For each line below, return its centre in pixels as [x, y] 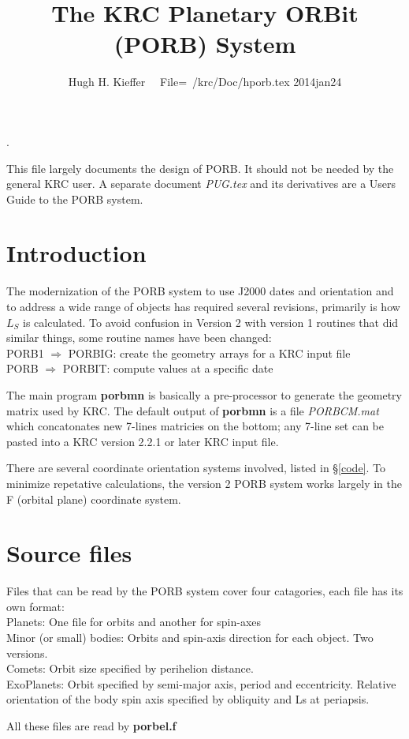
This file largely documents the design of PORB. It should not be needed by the [200, 168]
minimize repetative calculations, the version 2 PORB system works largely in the [204, 483]
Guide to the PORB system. [75, 199]
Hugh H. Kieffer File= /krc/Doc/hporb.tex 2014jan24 [205, 82]
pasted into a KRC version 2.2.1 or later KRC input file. [143, 441]
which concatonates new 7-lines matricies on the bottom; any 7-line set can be [195, 426]
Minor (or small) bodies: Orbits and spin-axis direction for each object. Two [190, 638]
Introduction [76, 253]
